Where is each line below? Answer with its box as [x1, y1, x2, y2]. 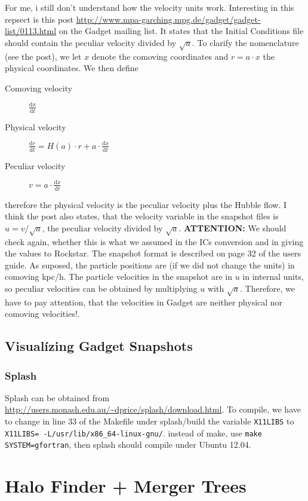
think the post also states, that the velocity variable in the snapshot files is [5, 210, 279, 222]
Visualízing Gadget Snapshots [5, 337, 193, 355]
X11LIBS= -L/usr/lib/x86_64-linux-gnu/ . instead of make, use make [5, 426, 262, 439]
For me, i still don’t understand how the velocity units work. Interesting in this [5, 1, 294, 13]
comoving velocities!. [5, 307, 80, 320]
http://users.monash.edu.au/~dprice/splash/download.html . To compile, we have [5, 403, 301, 416]
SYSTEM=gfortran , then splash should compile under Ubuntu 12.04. [5, 438, 251, 451]
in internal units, [242, 270, 304, 283]
